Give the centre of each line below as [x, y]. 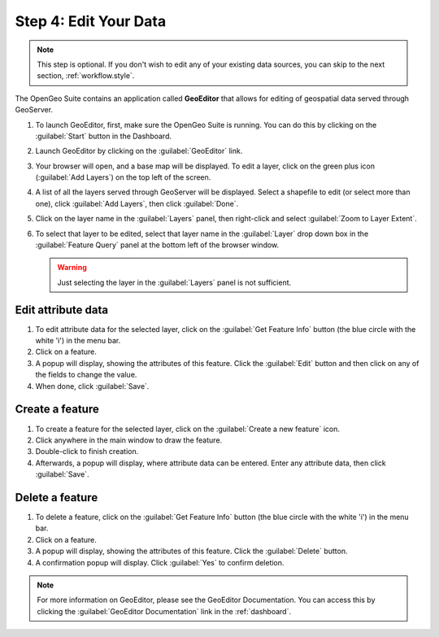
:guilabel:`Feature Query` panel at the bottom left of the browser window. [157, 245]
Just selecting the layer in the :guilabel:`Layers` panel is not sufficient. [174, 282]
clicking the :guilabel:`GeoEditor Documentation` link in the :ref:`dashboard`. [164, 611]
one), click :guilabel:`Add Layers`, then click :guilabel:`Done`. [137, 203]
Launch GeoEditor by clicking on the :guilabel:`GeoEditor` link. [139, 151]
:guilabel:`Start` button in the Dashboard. [104, 136]
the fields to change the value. [86, 375]
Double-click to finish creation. [87, 452]
